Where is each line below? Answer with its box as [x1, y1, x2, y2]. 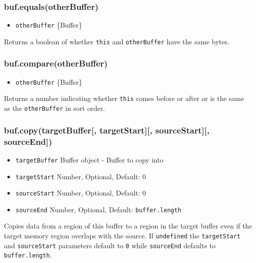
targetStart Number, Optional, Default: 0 [15, 171, 146, 181]
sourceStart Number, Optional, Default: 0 [15, 188, 146, 198]
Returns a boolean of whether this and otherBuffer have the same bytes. [4, 36, 229, 46]
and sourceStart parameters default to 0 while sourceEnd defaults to [4, 240, 216, 250]
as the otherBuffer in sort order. [4, 103, 105, 113]
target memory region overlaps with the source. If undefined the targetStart [4, 230, 241, 241]
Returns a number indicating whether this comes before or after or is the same [4, 93, 244, 103]
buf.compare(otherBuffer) [4, 57, 108, 69]
